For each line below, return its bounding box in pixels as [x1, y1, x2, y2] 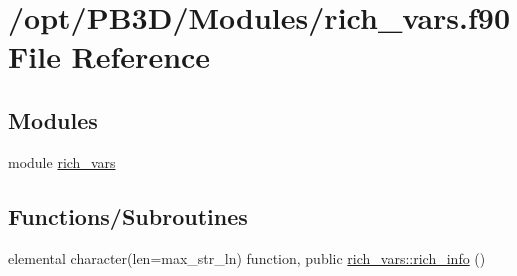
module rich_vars [8, 151, 116, 172]
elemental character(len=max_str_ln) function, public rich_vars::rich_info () [8, 247, 486, 268]
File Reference [8, 36, 211, 77]
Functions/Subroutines [8, 200, 248, 231]
